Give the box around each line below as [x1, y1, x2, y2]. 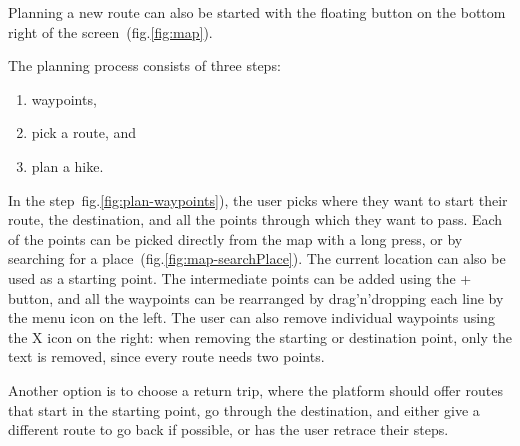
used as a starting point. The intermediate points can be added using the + [8, 267, 472, 288]
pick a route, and [31, 122, 137, 143]
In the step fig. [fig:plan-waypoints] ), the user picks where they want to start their [8, 189, 508, 210]
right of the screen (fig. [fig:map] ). [8, 21, 213, 42]
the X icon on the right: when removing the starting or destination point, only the [8, 326, 512, 347]
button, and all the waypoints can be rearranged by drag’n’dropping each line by [8, 287, 504, 308]
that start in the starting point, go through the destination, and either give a [8, 399, 480, 420]
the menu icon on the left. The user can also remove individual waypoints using [8, 307, 495, 328]
